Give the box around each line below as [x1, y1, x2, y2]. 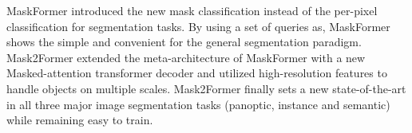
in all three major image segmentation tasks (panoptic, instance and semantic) [6, 96, 390, 112]
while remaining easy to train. [6, 111, 153, 128]
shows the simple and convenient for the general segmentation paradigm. [6, 33, 362, 50]
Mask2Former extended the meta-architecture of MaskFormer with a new [6, 49, 366, 65]
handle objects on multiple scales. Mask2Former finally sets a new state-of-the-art [6, 80, 406, 96]
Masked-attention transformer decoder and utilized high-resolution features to [6, 65, 387, 81]
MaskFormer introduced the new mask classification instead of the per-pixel [6, 2, 378, 18]
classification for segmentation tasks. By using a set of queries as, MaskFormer [6, 18, 390, 34]
